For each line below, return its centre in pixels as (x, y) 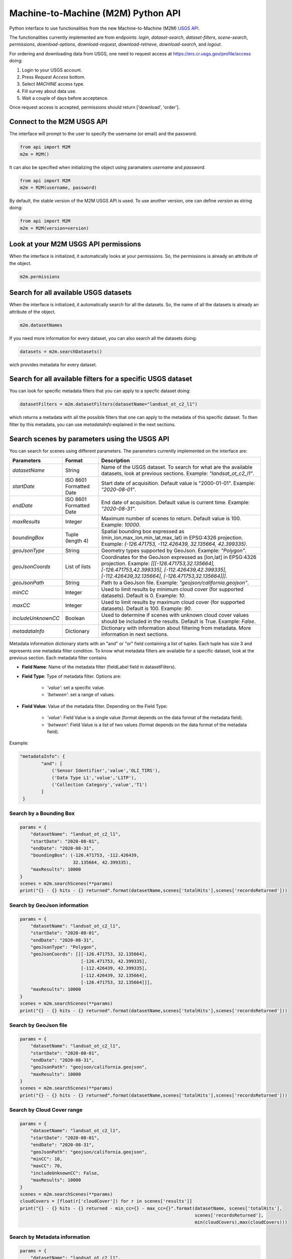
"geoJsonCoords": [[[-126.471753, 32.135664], (89, 954)
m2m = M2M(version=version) (54, 228)
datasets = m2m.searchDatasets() (61, 352)
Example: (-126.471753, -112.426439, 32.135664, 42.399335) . (174, 544)
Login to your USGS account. (52, 70)
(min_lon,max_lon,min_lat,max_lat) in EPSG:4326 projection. (172, 538)
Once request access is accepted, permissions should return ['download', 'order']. (95, 107)
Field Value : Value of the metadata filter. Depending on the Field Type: (95, 706)
